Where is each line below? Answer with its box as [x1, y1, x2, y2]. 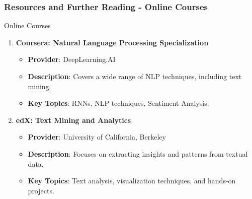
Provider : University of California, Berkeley [28, 131, 166, 142]
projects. [28, 185, 54, 195]
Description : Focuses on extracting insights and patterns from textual [28, 148, 248, 159]
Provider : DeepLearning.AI [28, 54, 116, 64]
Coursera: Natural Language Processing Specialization [16, 37, 209, 47]
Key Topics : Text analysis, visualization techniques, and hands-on [28, 175, 236, 186]
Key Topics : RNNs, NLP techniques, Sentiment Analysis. [28, 98, 209, 108]
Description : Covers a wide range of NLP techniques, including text [28, 71, 242, 81]
